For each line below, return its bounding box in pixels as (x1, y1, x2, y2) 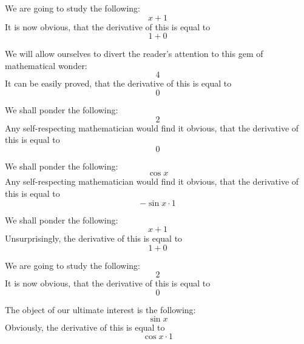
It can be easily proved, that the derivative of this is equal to (5, 77, 232, 90)
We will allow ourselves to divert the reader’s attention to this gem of (5, 47, 263, 60)
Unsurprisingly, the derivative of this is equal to (5, 232, 183, 245)
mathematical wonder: (5, 59, 87, 71)
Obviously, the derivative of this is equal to (5, 320, 165, 333)
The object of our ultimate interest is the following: (5, 303, 196, 316)
